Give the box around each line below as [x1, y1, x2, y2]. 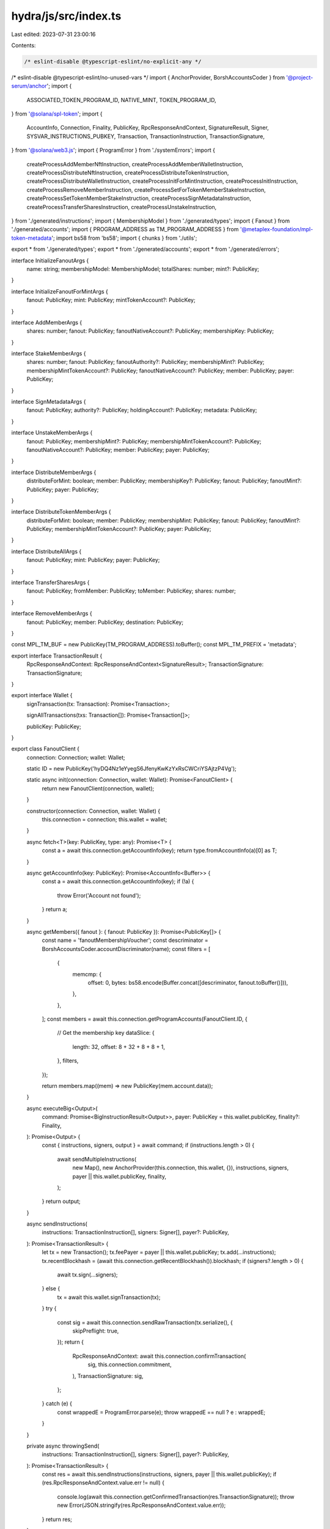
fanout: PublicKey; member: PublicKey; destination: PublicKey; [26, 618, 183, 626]
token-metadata [11, 234, 52, 242]
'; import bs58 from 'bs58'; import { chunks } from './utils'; [51, 234, 197, 242]
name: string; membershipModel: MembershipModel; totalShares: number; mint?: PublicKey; [26, 265, 260, 272]
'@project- [286, 73, 313, 81]
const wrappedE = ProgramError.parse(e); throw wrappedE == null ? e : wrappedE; [57, 1409, 266, 1416]
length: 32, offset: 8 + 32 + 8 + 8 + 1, [72, 1043, 165, 1050]
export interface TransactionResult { [11, 652, 103, 659]
